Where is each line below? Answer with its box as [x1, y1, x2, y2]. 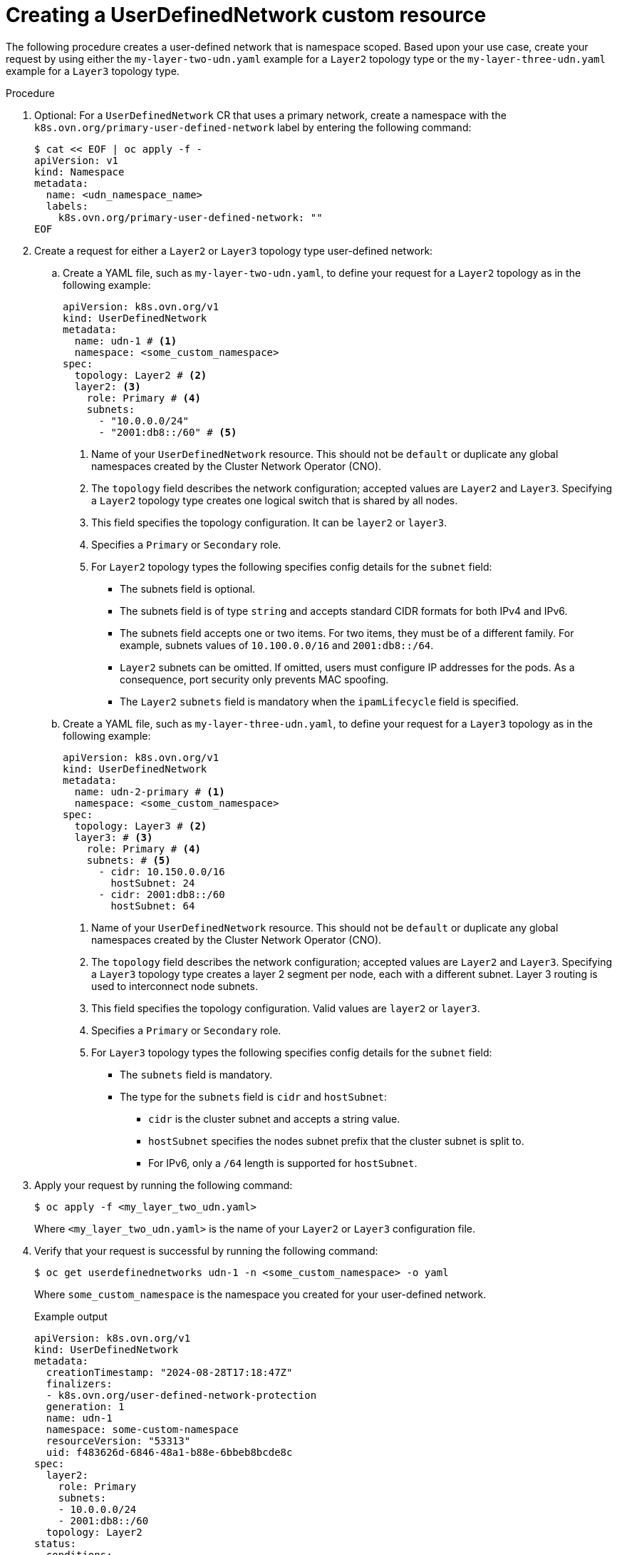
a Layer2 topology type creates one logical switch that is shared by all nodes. [91, 494, 458, 506]
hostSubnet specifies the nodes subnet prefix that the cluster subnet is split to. [148, 1134, 524, 1147]
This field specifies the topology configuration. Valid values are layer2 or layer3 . [91, 1001, 480, 1014]
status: [34, 1537, 77, 1549]
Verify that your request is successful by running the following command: [34, 1244, 378, 1257]
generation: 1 [46, 1400, 125, 1412]
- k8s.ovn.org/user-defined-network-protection [46, 1389, 317, 1401]
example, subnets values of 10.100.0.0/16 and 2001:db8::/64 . [120, 638, 434, 651]
